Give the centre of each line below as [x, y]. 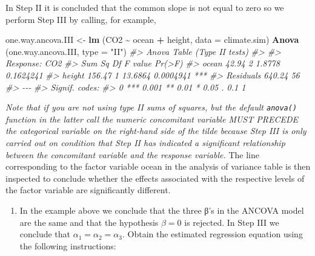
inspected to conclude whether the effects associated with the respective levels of [155, 178]
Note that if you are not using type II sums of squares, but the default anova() [151, 107]
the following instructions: [68, 245]
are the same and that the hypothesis [89, 222]
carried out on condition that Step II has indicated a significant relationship [145, 142]
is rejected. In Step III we [232, 222]
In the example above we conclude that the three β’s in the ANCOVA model [162, 210]
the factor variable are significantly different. [88, 190]
